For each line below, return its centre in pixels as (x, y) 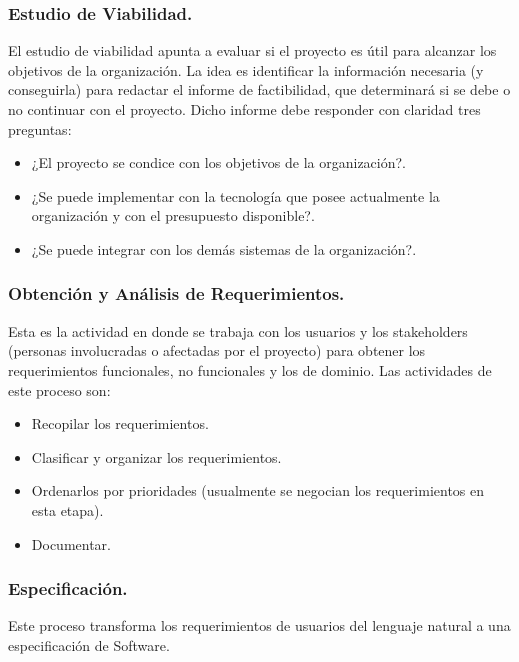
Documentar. (71, 543)
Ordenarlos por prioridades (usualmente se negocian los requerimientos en (258, 490)
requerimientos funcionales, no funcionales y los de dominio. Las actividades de (250, 369)
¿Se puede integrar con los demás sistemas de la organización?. (224, 248)
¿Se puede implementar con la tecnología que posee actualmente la (235, 195)
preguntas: (40, 128)
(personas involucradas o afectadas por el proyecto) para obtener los (217, 350)
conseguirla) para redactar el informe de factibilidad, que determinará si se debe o (259, 89)
